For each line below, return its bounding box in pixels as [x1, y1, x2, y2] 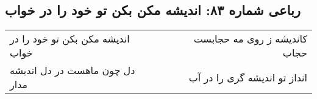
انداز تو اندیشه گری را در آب [188, 70, 307, 84]
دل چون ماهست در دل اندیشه [10, 63, 135, 78]
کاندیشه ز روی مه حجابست [193, 32, 307, 46]
